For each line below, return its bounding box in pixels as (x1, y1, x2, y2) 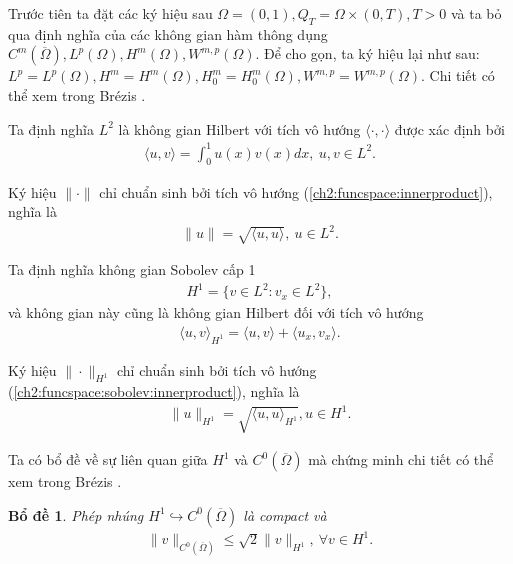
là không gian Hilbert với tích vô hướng (118, 118, 361, 139)
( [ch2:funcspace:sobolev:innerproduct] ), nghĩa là (8, 381, 300, 402)
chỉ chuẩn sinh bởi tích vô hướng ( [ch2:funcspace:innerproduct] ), (99, 181, 493, 202)
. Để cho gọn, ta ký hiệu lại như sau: (255, 43, 480, 64)
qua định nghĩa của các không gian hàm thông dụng (8, 23, 328, 44)
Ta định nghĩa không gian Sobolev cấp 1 (8, 258, 256, 279)
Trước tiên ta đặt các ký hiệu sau (8, 3, 213, 23)
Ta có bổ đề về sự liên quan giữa (8, 449, 208, 470)
